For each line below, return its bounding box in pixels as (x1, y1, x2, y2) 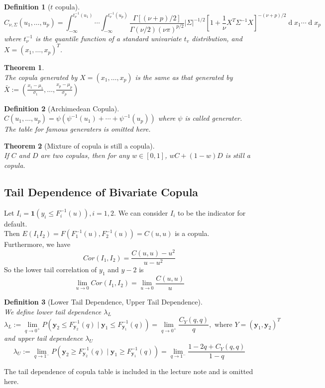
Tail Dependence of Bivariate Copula (4, 184, 199, 200)
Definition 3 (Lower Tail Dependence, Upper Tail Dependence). (4, 297, 203, 307)
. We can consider (114, 207, 168, 218)
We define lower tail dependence (4, 306, 102, 316)
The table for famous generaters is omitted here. (4, 124, 151, 134)
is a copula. (175, 228, 210, 238)
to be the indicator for (177, 207, 246, 218)
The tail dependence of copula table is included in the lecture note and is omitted (4, 366, 253, 377)
